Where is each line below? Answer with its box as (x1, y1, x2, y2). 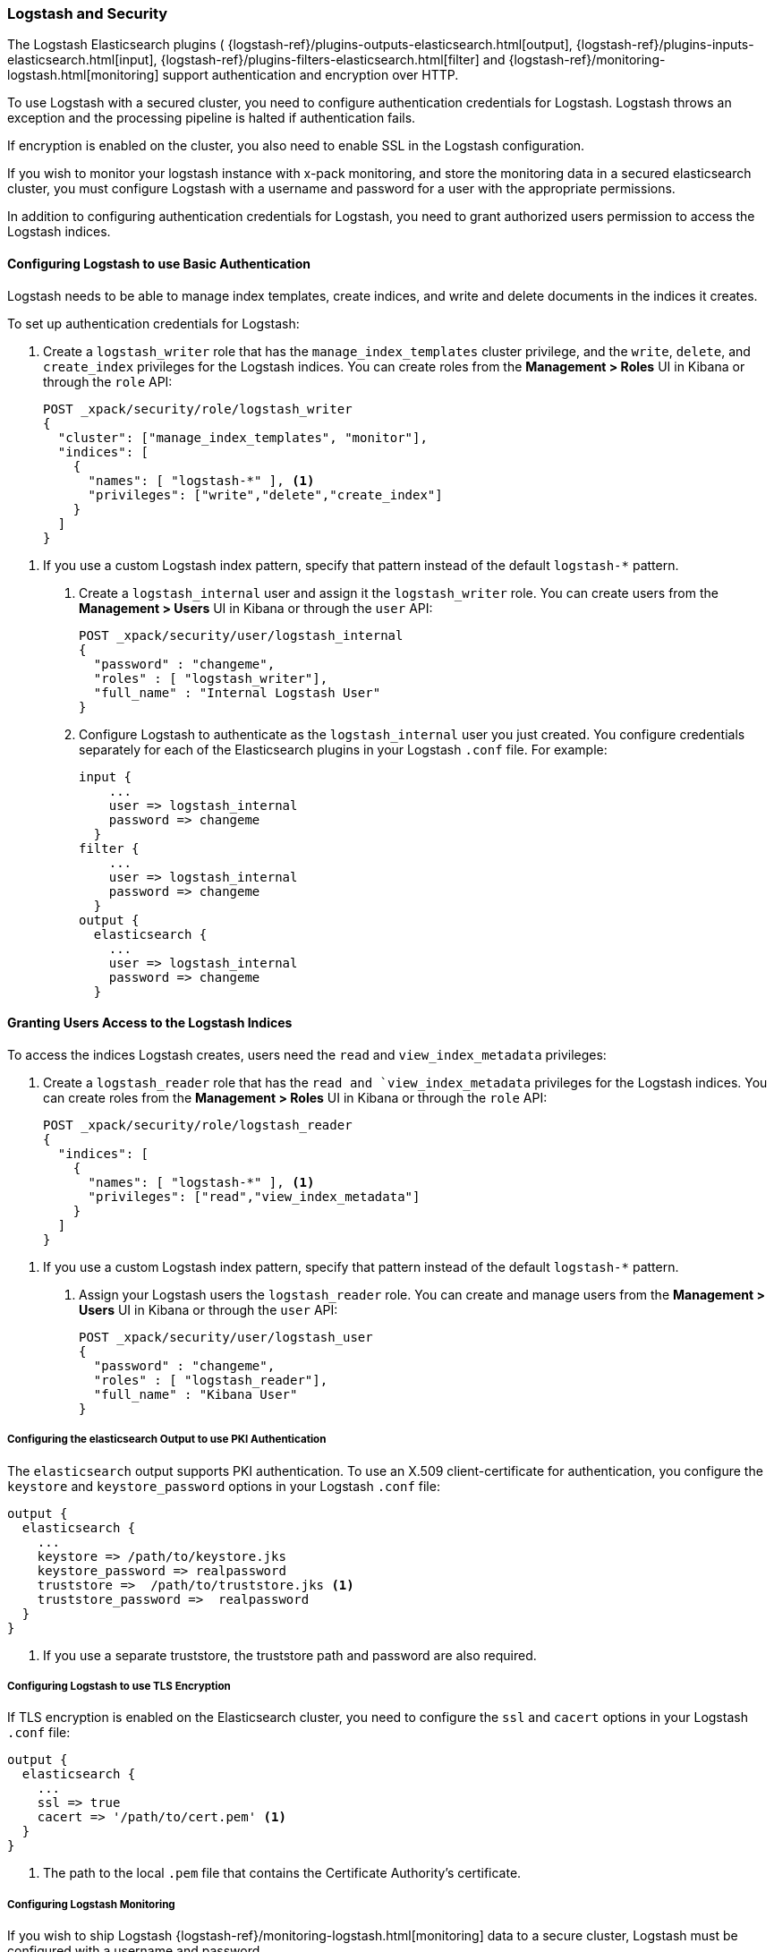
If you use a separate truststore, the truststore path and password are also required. (43, 1647, 537, 1663)
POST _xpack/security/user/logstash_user (79, 1329, 373, 1344)
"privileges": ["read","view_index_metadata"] (88, 1189, 421, 1204)
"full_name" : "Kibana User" (93, 1386, 298, 1402)
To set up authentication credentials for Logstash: (7, 315, 300, 331)
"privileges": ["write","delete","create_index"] (88, 487, 443, 502)
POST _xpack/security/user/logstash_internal (79, 627, 404, 643)
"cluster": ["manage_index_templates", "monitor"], (57, 430, 428, 445)
